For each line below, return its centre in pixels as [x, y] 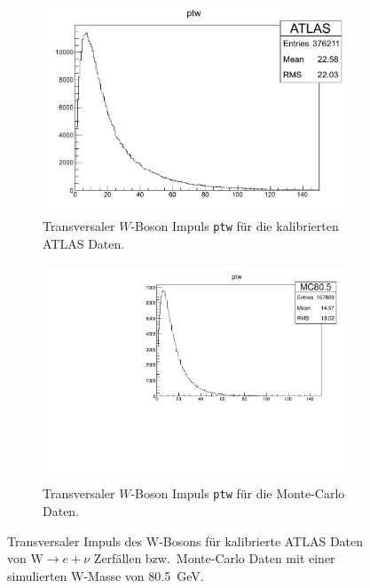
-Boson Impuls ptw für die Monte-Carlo [238, 493]
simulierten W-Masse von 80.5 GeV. [106, 575]
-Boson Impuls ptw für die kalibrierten [235, 226]
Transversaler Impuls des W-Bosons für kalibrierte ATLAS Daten [185, 540]
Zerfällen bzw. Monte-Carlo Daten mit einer [214, 558]
